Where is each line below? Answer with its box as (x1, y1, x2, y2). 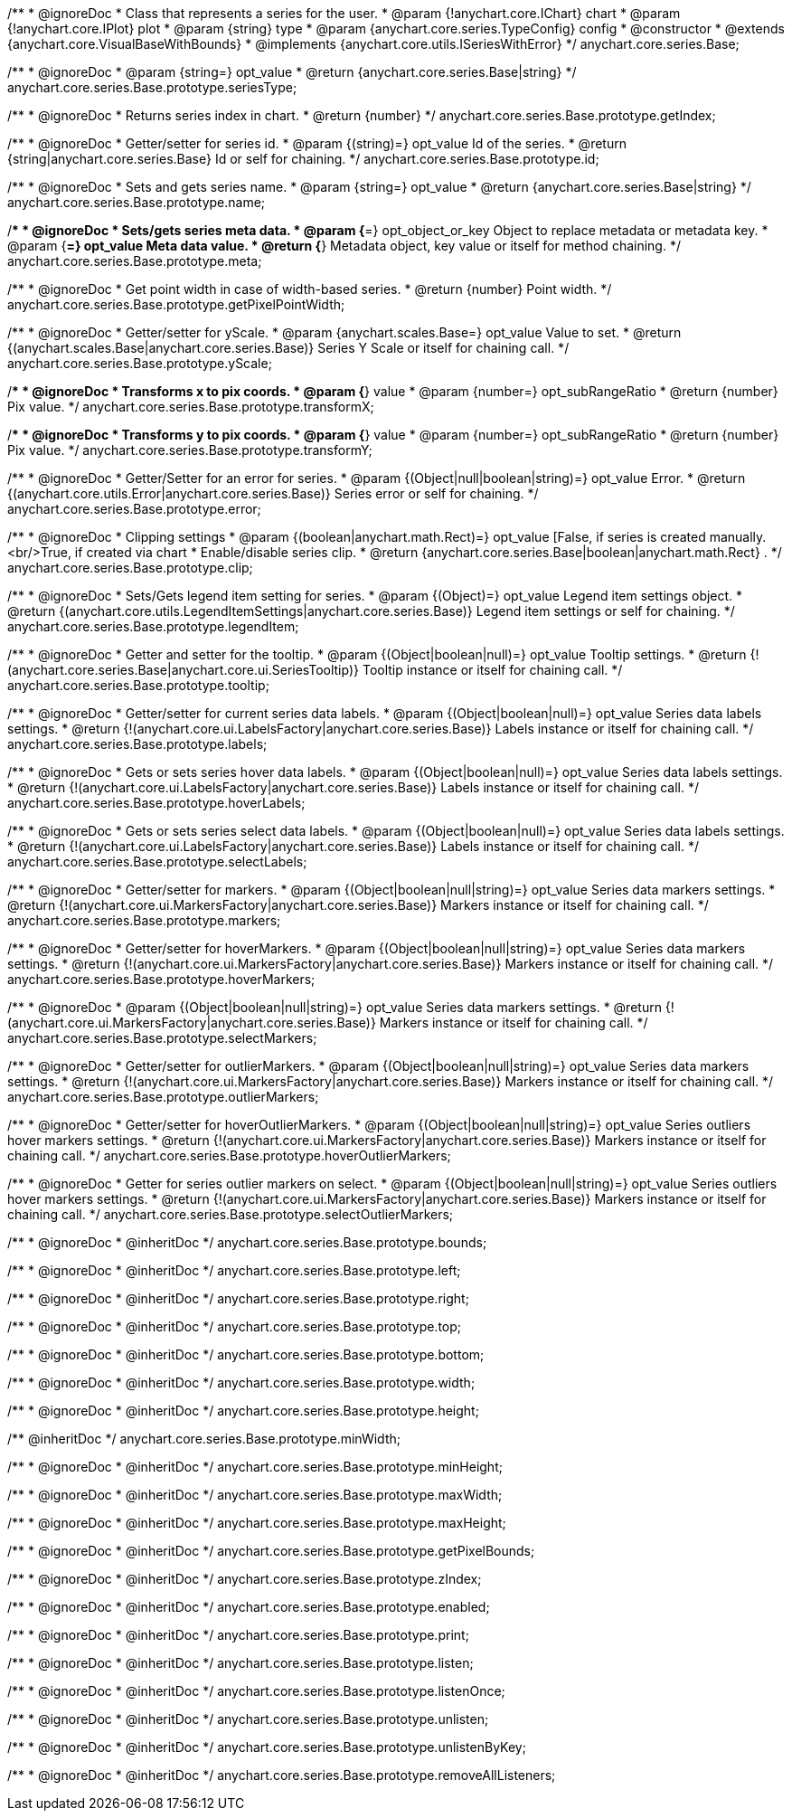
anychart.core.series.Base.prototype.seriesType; (7, 80, 297, 95)
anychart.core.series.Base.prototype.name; (7, 194, 266, 210)
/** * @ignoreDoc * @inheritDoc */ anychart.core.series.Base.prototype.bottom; (7, 1347, 485, 1362)
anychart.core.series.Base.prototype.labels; (7, 736, 268, 752)
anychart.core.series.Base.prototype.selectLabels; (7, 854, 307, 869)
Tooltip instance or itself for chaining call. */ (362, 662, 623, 677)
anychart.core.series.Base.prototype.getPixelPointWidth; (7, 297, 345, 312)
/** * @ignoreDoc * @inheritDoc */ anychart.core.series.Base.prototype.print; (7, 1627, 469, 1643)
